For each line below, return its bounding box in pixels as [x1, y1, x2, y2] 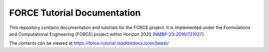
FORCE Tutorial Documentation [9, 7, 141, 18]
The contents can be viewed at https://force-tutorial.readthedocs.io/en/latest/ [9, 40, 169, 46]
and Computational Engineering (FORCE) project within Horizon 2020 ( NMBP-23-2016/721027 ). [9, 31, 205, 37]
